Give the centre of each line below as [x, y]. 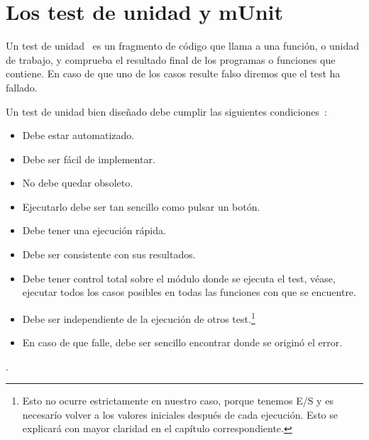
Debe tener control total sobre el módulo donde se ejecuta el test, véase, [179, 278]
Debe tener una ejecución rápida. [94, 230]
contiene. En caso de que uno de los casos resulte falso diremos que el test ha [173, 73]
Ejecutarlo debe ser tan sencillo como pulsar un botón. [141, 206]
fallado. [22, 87]
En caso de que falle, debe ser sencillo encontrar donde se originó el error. [182, 342]
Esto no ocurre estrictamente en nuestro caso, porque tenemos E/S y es [178, 401]
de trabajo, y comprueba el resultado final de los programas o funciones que [171, 59]
